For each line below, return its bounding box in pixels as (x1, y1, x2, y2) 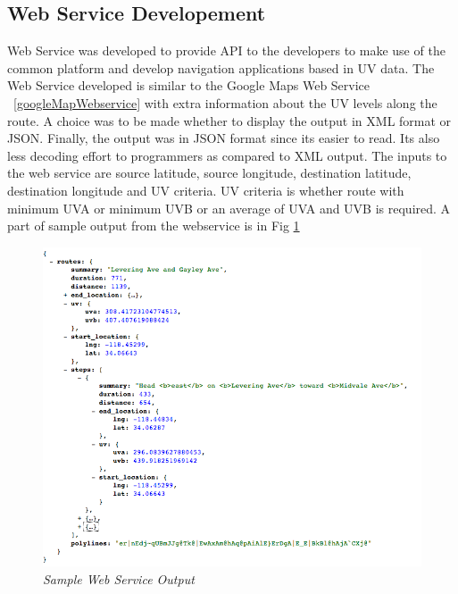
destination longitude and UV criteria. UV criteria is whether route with (7, 180, 404, 199)
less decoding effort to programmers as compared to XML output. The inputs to (7, 146, 447, 164)
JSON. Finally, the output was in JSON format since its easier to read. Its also (7, 129, 440, 147)
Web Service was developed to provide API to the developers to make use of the (7, 41, 446, 60)
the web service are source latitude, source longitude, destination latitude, (7, 163, 412, 182)
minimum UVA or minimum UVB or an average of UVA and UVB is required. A (7, 198, 451, 217)
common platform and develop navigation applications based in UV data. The (7, 58, 435, 77)
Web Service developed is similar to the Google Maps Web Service (7, 76, 371, 95)
